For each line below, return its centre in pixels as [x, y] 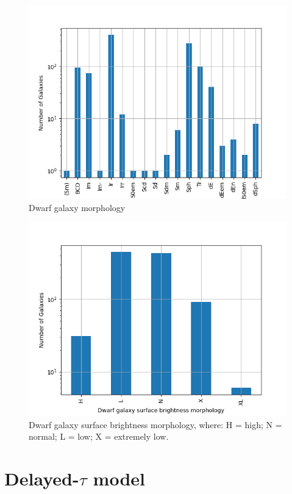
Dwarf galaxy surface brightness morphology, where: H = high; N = [155, 424]
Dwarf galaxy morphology [77, 207]
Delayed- [42, 478]
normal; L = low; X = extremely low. [99, 436]
